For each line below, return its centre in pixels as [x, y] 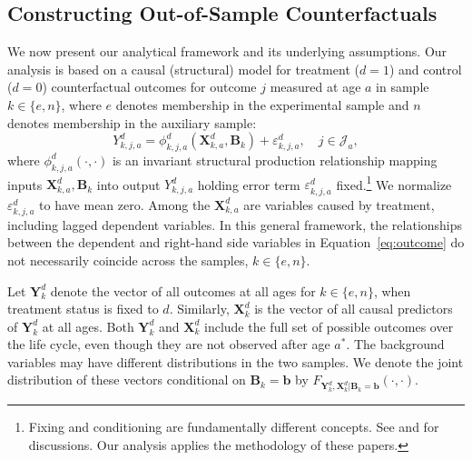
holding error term [249, 184]
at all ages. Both [88, 326]
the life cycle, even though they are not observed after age [169, 344]
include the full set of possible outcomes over [329, 326]
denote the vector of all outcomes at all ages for [183, 290]
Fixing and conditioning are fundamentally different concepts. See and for [234, 427]
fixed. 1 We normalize [394, 183]
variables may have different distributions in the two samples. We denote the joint [236, 361]
